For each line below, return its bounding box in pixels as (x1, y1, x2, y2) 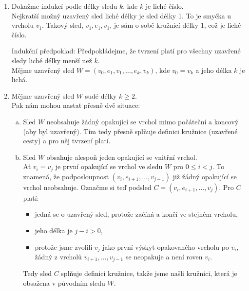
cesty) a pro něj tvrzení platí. (23, 136, 111, 146)
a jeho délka (195, 65, 232, 75)
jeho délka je (35, 225, 73, 235)
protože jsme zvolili (35, 241, 93, 252)
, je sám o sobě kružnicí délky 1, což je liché (110, 20, 241, 30)
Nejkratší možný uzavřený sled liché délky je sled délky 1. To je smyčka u (11, 10, 231, 20)
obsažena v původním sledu (23, 278, 105, 288)
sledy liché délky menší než (11, 55, 92, 65)
